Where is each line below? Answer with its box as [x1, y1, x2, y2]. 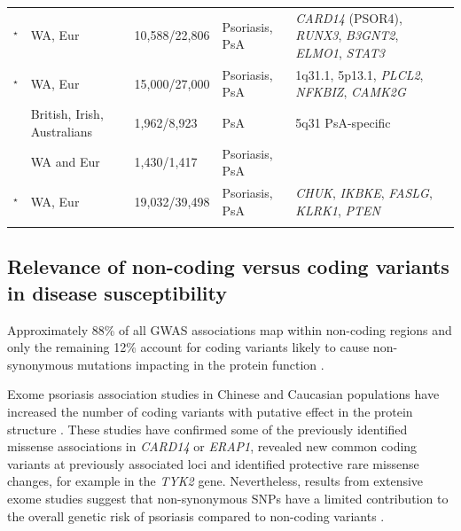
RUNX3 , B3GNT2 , [295, 26, 399, 44]
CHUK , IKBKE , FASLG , [295, 184, 433, 202]
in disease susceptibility [7, 278, 228, 306]
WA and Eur [30, 152, 100, 171]
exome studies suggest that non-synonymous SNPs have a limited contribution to [7, 488, 449, 507]
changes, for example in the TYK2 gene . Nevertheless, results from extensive [7, 472, 424, 490]
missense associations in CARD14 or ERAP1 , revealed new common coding [7, 437, 418, 456]
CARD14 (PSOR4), [295, 8, 402, 27]
